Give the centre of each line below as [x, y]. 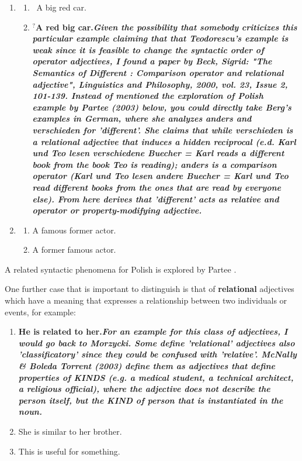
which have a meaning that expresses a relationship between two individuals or [146, 300]
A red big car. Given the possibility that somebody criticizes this [166, 27]
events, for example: [40, 312]
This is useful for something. [69, 451]
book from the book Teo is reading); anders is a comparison [155, 164]
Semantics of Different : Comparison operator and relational [158, 72]
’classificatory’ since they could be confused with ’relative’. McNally [157, 354]
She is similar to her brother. [70, 431]
